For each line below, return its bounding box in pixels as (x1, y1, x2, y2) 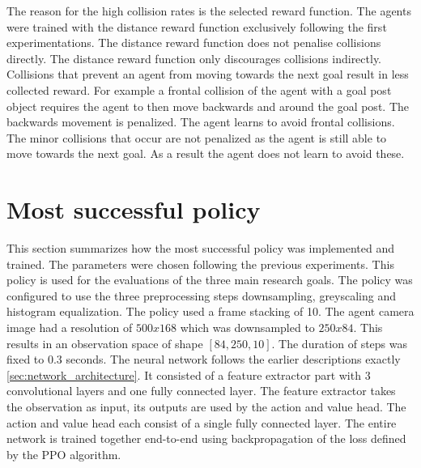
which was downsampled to (180, 319, 315, 336)
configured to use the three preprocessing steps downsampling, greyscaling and (6, 287, 397, 304)
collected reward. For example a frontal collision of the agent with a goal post (6, 81, 392, 98)
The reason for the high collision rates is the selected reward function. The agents (6, 2, 411, 19)
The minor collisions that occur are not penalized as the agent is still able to (6, 129, 387, 146)
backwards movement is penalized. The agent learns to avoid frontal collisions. (6, 113, 395, 130)
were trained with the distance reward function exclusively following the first (6, 18, 387, 35)
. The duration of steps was (271, 334, 408, 351)
